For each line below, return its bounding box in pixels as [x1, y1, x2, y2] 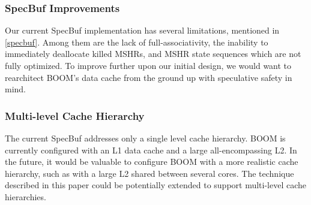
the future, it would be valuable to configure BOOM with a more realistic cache [5, 155, 298, 168]
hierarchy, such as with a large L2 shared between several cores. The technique [5, 167, 294, 179]
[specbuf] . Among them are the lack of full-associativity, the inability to [5, 35, 268, 48]
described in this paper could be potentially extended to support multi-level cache [5, 179, 307, 191]
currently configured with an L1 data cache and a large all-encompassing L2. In [5, 143, 297, 156]
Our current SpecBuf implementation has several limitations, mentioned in [5, 24, 280, 37]
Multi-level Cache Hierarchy [5, 108, 145, 123]
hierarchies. [5, 190, 46, 203]
